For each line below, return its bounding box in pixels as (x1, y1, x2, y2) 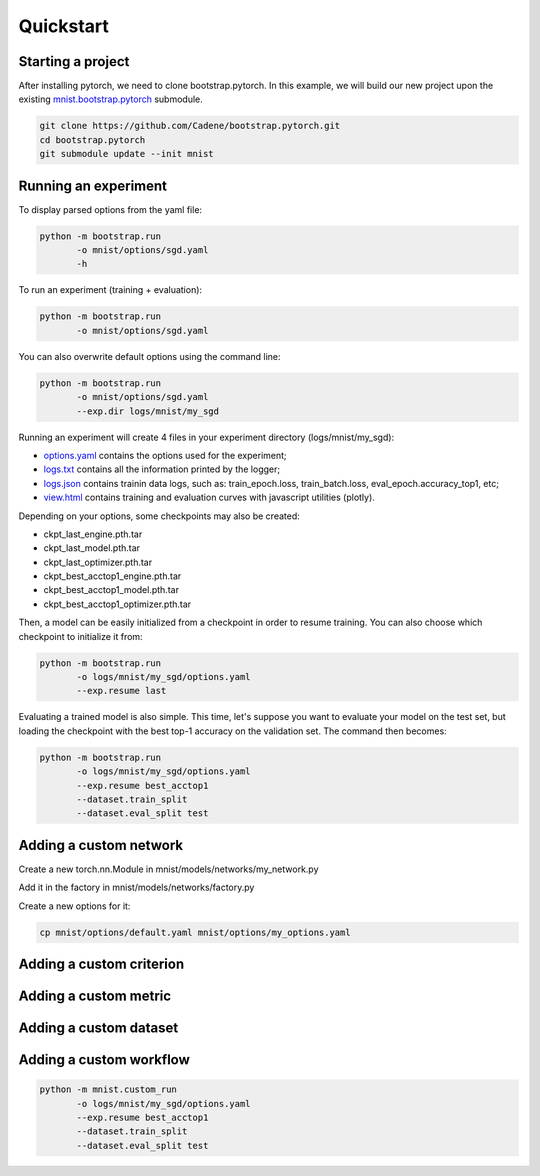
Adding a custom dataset (18, 1020, 179, 1037)
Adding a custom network (18, 836, 184, 854)
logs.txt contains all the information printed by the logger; (43, 463, 280, 475)
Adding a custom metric (18, 988, 172, 1005)
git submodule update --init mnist (39, 148, 214, 160)
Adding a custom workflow (18, 1051, 190, 1069)
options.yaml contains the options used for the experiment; (43, 449, 287, 461)
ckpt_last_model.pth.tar (43, 542, 140, 554)
